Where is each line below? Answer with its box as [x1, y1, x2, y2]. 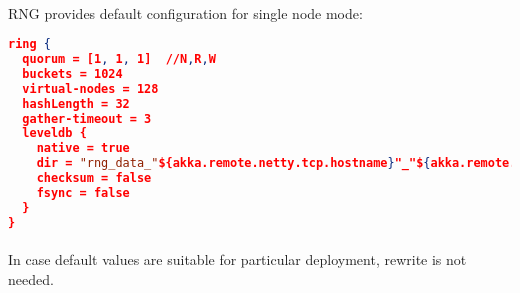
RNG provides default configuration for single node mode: [8, 2, 363, 23]
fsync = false [36, 185, 130, 200]
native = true [36, 141, 130, 156]
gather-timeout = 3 [22, 111, 152, 126]
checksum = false [36, 171, 152, 186]
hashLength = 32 [22, 96, 130, 111]
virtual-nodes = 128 [22, 81, 159, 96]
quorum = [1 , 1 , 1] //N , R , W [22, 52, 216, 67]
